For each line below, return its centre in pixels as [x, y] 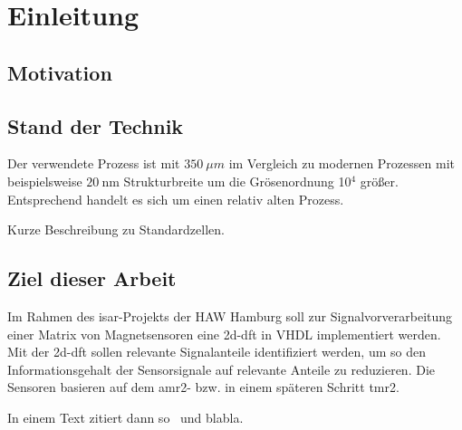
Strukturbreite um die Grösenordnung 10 [237, 181]
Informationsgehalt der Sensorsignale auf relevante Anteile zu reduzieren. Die [221, 369]
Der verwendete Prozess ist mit [94, 163]
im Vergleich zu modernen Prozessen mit [342, 163]
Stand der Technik [96, 125]
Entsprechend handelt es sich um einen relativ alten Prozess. [176, 199]
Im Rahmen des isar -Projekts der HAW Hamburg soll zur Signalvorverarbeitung [230, 315]
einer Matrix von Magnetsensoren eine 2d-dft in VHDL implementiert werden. [224, 334]
